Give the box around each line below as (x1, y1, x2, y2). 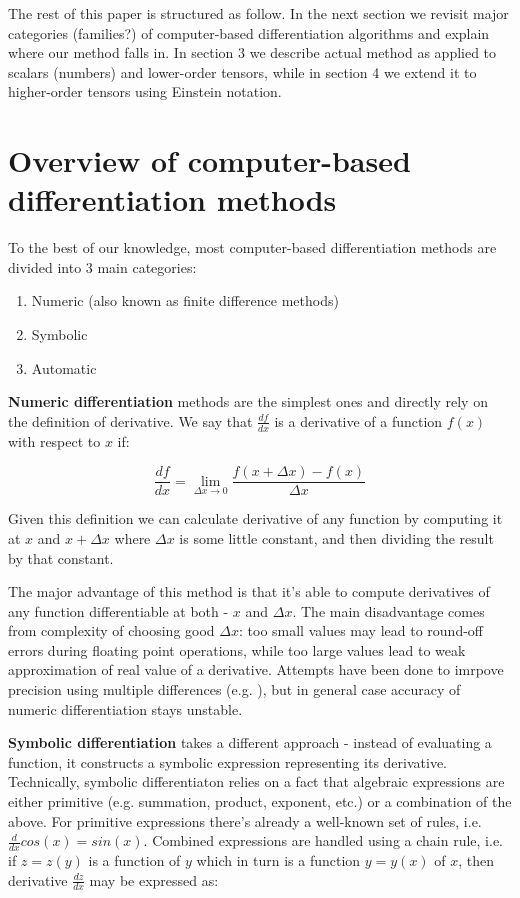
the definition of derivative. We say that (8, 410, 253, 431)
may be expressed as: (89, 869, 219, 890)
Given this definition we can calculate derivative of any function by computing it (8, 508, 503, 529)
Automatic (31, 357, 97, 378)
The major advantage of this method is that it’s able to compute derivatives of (8, 581, 490, 602)
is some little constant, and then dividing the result (179, 527, 494, 548)
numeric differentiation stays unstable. (8, 698, 243, 719)
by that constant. (8, 547, 114, 568)
